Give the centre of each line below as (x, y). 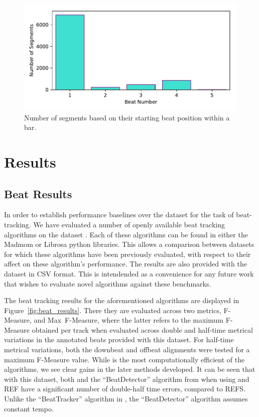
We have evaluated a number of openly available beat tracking (129, 224)
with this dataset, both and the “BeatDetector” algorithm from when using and (127, 379)
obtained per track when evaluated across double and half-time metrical (142, 329)
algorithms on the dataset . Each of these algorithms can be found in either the (126, 234)
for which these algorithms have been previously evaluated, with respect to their (127, 254)
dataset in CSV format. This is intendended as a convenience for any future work (129, 273)
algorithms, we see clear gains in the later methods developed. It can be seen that (130, 369)
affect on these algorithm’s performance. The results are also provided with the (125, 264)
